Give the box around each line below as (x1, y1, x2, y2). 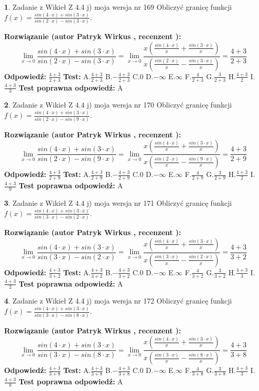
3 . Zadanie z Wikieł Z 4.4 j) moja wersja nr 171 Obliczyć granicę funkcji (4, 197, 232, 208)
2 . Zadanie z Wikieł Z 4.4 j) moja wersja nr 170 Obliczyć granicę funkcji (4, 99, 232, 110)
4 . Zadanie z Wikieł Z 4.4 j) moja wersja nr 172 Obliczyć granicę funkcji (4, 295, 232, 306)
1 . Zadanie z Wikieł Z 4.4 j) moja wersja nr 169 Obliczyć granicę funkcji (4, 2, 232, 12)
